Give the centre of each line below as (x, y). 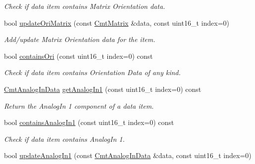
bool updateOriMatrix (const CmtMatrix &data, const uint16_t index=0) (117, 22)
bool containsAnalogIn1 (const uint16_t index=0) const (89, 122)
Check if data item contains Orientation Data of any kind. (92, 72)
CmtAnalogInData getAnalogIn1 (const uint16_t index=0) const (103, 89)
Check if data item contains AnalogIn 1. (64, 139)
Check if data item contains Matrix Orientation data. (85, 6)
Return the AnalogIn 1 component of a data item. (79, 105)
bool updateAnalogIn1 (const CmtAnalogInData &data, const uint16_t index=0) (128, 155)
